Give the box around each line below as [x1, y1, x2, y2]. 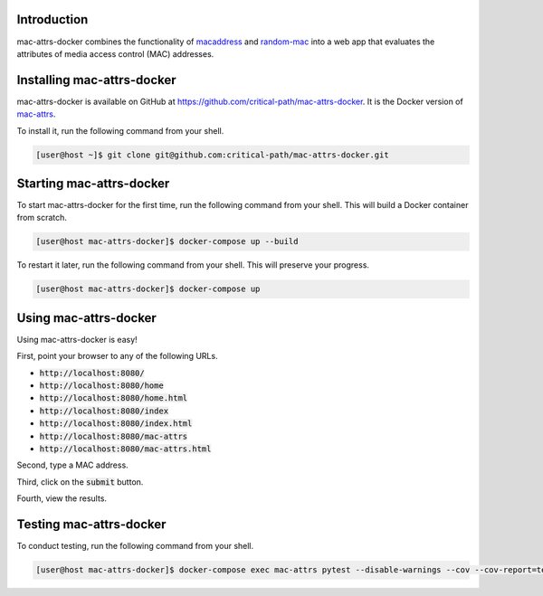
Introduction [16, 12, 89, 27]
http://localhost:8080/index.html [39, 419, 193, 429]
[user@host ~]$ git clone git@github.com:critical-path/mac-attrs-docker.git [35, 149, 389, 160]
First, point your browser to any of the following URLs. [16, 351, 218, 362]
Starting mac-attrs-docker [16, 175, 170, 191]
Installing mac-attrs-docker [16, 72, 176, 88]
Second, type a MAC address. [16, 459, 129, 470]
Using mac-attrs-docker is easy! [16, 334, 138, 345]
